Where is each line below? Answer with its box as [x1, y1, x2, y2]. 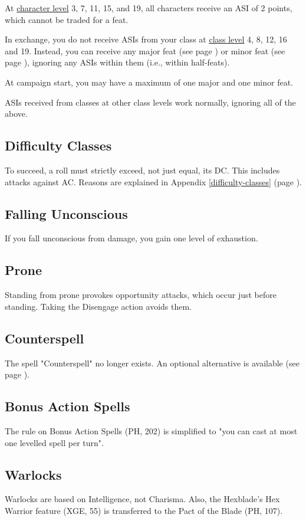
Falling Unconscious [5, 204, 128, 222]
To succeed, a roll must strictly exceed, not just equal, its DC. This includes [5, 163, 280, 176]
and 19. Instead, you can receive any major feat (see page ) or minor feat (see [5, 44, 285, 57]
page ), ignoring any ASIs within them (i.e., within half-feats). [5, 56, 230, 68]
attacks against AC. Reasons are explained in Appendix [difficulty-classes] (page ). [5, 175, 302, 188]
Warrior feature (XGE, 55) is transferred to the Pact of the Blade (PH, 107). [5, 504, 283, 516]
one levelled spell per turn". [5, 436, 104, 448]
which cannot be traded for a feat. [5, 13, 129, 25]
